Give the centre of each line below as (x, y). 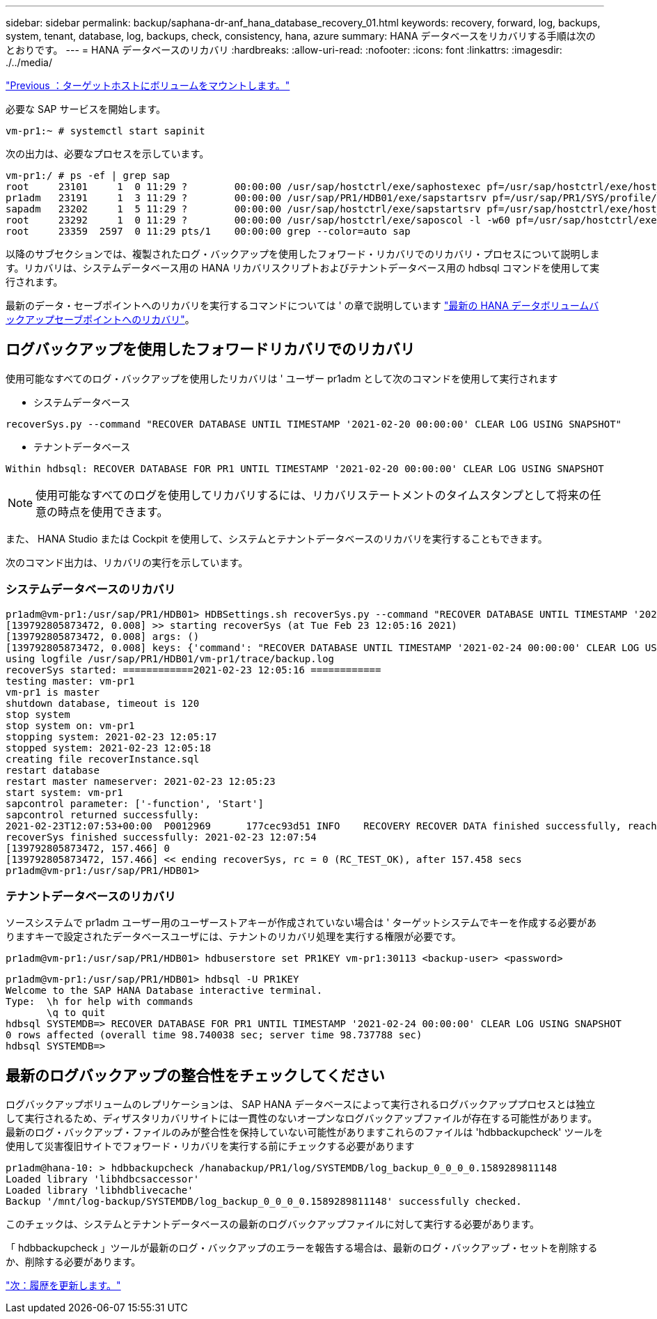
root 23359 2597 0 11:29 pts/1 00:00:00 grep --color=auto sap (208, 231)
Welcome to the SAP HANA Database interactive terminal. (164, 991)
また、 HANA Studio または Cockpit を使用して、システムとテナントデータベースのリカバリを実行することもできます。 (277, 538)
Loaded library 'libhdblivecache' (100, 1191)
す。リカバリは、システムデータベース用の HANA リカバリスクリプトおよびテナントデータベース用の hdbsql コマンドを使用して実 (303, 268)
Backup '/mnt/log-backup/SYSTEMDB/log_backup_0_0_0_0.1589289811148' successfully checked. (264, 1202)
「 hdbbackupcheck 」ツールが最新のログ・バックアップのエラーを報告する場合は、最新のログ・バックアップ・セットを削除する (302, 1248)
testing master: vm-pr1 (70, 681)
